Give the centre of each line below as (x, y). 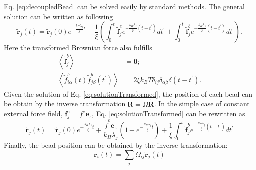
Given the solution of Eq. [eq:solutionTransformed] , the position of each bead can (128, 94)
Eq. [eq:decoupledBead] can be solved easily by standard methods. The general (125, 6)
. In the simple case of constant (202, 104)
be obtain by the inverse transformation (65, 104)
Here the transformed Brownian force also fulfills (78, 47)
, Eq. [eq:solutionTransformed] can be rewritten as (168, 114)
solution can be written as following (59, 16)
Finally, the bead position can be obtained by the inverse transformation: (116, 145)
